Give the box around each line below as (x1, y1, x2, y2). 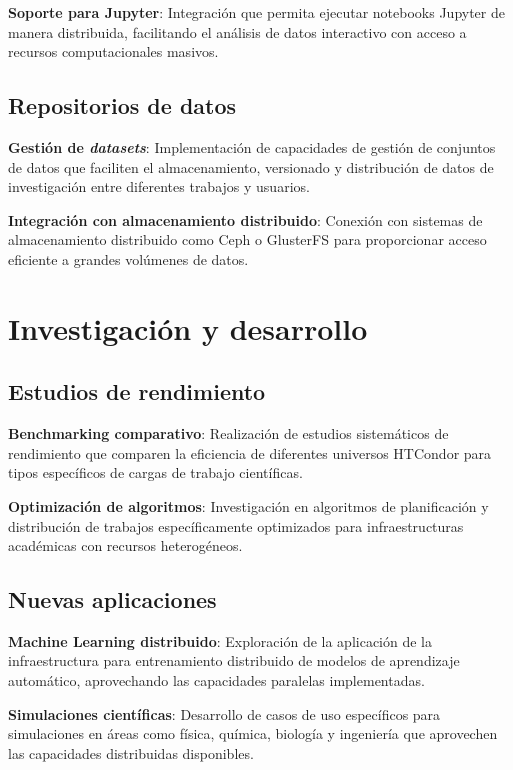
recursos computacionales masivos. (8, 41, 219, 62)
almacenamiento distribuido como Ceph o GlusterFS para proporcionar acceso (8, 229, 487, 250)
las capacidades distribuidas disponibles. (8, 742, 254, 763)
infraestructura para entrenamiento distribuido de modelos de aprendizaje (8, 650, 460, 671)
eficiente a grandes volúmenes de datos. (8, 248, 249, 269)
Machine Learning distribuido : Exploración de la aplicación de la (8, 630, 433, 651)
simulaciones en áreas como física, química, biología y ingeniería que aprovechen (8, 723, 498, 744)
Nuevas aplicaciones (8, 584, 217, 615)
